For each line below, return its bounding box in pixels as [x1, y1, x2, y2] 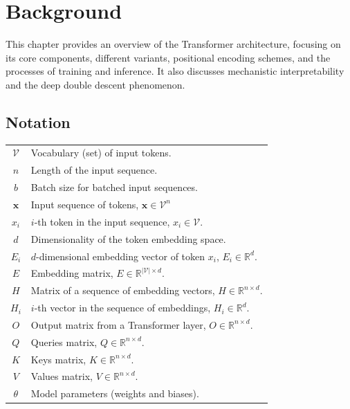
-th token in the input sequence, [34, 214, 170, 228]
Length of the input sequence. [30, 163, 158, 177]
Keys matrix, [30, 352, 86, 366]
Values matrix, [30, 369, 93, 383]
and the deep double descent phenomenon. [6, 77, 185, 91]
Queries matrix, [30, 334, 98, 349]
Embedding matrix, [30, 266, 113, 280]
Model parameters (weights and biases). [30, 386, 199, 401]
